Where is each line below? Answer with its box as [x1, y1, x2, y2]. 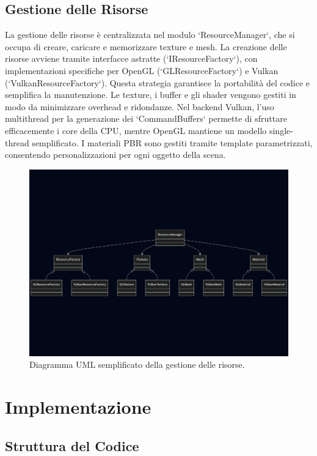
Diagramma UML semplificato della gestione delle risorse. [29, 358, 245, 371]
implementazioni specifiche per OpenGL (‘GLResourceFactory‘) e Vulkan [5, 64, 279, 77]
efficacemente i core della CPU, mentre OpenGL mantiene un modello [5, 124, 267, 136]
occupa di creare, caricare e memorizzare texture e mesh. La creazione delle [5, 40, 287, 53]
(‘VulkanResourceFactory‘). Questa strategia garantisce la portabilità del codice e [5, 76, 310, 89]
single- [269, 124, 293, 136]
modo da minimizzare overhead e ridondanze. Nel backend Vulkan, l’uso [5, 100, 274, 113]
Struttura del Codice [5, 436, 139, 455]
